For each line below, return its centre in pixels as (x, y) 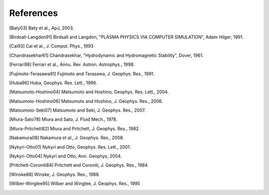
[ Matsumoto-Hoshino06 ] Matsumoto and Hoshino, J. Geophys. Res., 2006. (86, 101)
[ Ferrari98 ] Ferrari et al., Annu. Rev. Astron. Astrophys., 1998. (72, 64)
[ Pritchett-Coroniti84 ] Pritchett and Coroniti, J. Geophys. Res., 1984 (78, 165)
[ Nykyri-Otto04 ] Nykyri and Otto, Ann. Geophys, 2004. (66, 156)
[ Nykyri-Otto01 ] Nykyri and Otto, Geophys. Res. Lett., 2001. (70, 147)
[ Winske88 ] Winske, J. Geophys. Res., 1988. (55, 174)
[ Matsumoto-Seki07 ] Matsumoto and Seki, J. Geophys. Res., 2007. (77, 110)
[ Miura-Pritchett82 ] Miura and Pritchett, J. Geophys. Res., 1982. (75, 128)
